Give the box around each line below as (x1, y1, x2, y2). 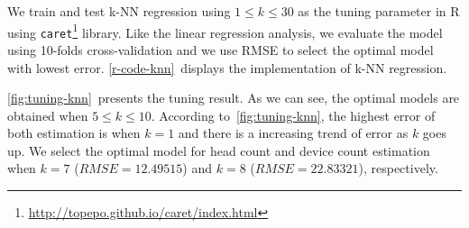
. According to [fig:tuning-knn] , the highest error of (151, 105, 436, 124)
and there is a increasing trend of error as (178, 123, 409, 142)
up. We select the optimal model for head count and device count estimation (7, 141, 430, 160)
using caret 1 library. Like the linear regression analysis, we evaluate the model (7, 20, 443, 41)
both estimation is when (7, 123, 141, 142)
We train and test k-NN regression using (7, 2, 231, 20)
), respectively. (358, 159, 438, 178)
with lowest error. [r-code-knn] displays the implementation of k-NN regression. (7, 58, 447, 77)
